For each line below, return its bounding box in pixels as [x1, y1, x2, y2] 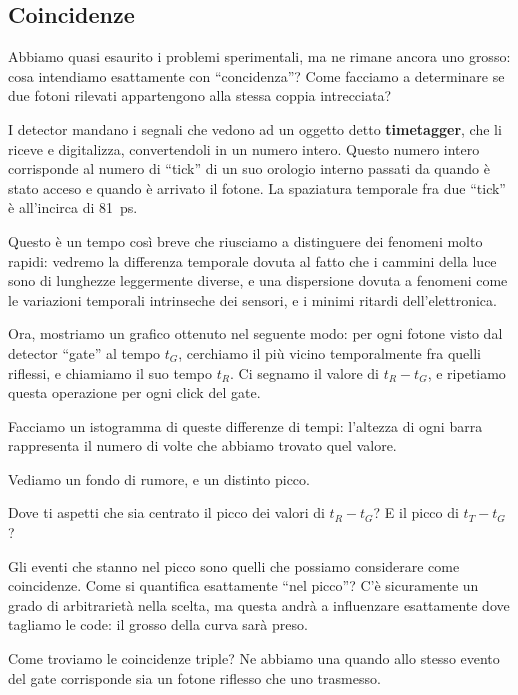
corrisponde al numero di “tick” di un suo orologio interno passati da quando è [8, 158, 490, 179]
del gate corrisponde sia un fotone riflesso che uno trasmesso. [8, 667, 381, 688]
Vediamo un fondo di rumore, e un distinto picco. [8, 468, 310, 489]
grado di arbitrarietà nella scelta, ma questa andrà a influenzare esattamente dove [8, 594, 510, 615]
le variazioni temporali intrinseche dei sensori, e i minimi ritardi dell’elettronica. [8, 289, 497, 310]
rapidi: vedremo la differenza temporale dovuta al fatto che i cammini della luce [8, 250, 497, 271]
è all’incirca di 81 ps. [8, 197, 138, 218]
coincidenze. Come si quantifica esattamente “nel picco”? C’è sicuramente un [8, 575, 479, 596]
